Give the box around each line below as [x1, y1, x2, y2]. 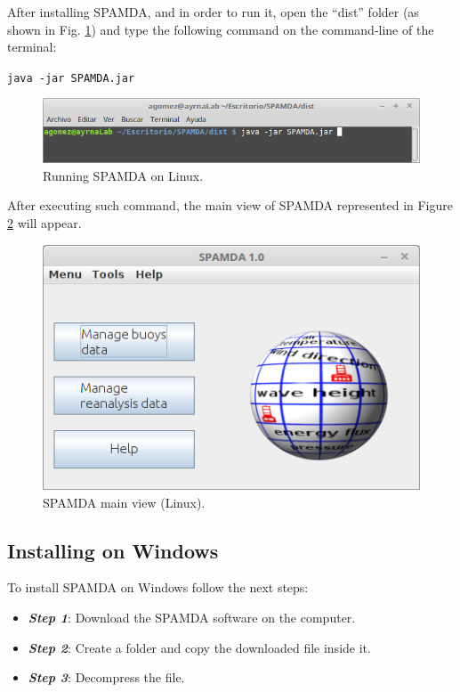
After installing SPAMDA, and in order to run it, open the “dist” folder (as [7, 3, 419, 20]
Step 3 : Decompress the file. [28, 668, 185, 687]
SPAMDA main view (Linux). [43, 493, 206, 511]
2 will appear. [7, 214, 82, 232]
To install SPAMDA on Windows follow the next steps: [7, 578, 309, 597]
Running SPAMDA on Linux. [43, 166, 204, 184]
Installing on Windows [7, 536, 219, 564]
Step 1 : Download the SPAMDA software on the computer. [28, 607, 356, 626]
